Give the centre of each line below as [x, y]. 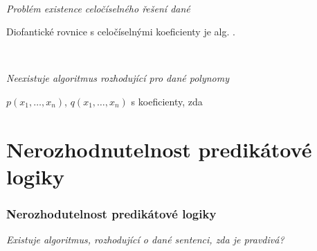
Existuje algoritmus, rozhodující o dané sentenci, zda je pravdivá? [145, 240]
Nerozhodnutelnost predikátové [159, 149]
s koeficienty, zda [167, 101]
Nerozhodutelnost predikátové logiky [111, 214]
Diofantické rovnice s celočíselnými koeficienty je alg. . [121, 32]
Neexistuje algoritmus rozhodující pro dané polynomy [118, 78]
